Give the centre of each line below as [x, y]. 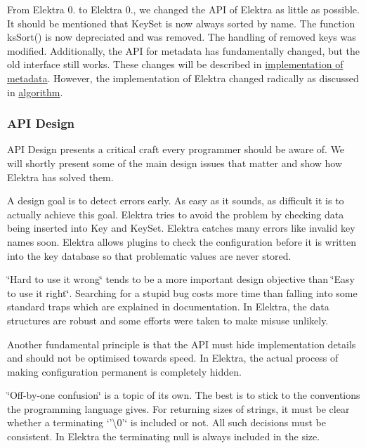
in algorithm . [35, 92]
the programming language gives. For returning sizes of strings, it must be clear [178, 408]
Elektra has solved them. [60, 177]
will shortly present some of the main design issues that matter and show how [175, 163]
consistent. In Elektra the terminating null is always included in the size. [164, 436]
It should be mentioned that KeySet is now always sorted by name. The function [181, 23]
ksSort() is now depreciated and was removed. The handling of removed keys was [182, 37]
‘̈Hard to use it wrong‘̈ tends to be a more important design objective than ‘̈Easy [181, 279]
